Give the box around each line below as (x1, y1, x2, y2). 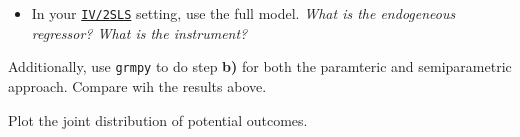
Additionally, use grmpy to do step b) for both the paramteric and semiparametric (8, 56, 512, 77)
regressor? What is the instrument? (31, 22, 248, 43)
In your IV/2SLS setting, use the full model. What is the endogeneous (31, 3, 456, 23)
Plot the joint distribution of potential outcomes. (8, 109, 308, 130)
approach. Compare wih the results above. (8, 75, 267, 96)
